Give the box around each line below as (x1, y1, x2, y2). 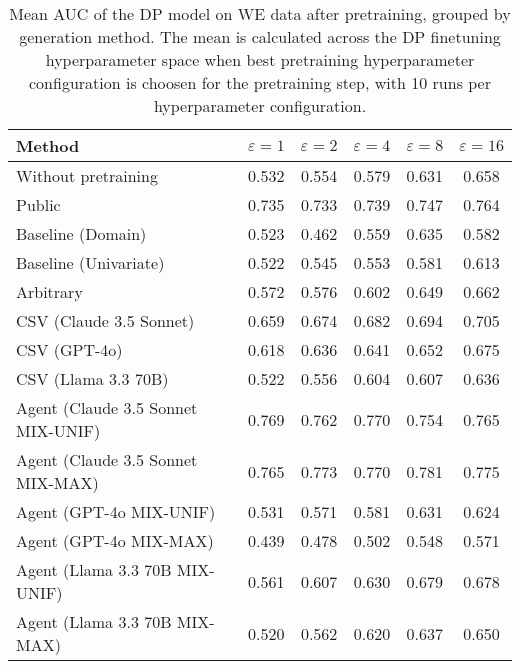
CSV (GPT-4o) (16, 338, 123, 361)
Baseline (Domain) (16, 222, 147, 245)
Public (16, 193, 61, 216)
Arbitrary (16, 280, 83, 303)
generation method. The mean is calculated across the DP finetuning (19, 25, 501, 48)
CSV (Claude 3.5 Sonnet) (16, 309, 195, 332)
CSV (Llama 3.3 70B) (16, 367, 169, 390)
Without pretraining (16, 164, 158, 187)
